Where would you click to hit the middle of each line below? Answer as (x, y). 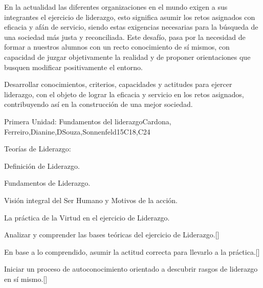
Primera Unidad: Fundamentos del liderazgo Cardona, (88, 121)
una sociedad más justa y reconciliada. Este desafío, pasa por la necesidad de (125, 37)
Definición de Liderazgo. (42, 165)
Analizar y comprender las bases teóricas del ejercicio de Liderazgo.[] (112, 235)
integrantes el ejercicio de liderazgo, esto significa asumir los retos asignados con (130, 17)
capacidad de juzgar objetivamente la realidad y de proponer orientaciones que (127, 57)
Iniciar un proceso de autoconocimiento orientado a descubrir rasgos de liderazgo (131, 269)
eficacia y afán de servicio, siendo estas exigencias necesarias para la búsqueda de (131, 27)
